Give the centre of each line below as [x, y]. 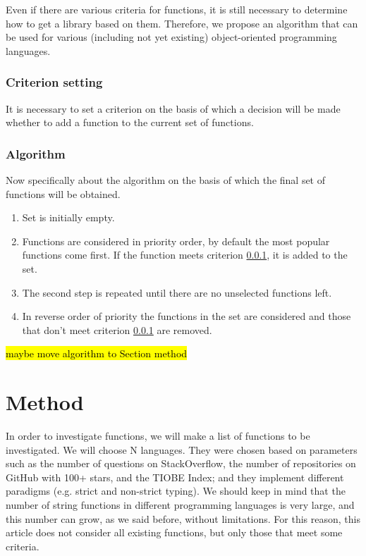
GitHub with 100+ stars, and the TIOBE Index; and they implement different [175, 477]
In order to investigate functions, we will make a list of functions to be [158, 436]
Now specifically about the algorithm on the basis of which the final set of [166, 180]
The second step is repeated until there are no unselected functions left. [177, 292]
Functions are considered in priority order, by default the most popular [176, 241]
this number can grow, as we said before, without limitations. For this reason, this [183, 518]
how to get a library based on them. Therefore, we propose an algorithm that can [182, 23]
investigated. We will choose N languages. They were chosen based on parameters [182, 449]
